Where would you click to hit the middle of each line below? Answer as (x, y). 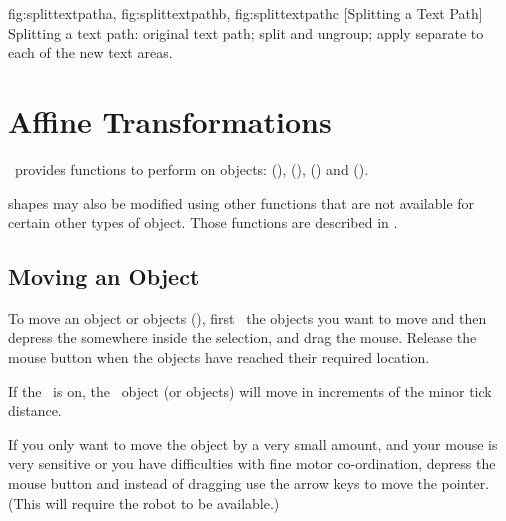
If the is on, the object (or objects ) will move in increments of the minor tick (250, 390)
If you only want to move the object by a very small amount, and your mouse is (253, 443)
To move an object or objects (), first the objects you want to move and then (247, 317)
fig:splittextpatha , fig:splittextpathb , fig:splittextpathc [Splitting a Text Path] (245, 13)
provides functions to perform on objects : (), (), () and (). (191, 168)
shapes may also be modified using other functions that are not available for (241, 202)
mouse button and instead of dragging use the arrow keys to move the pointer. (249, 483)
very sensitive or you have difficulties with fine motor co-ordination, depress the (252, 463)
